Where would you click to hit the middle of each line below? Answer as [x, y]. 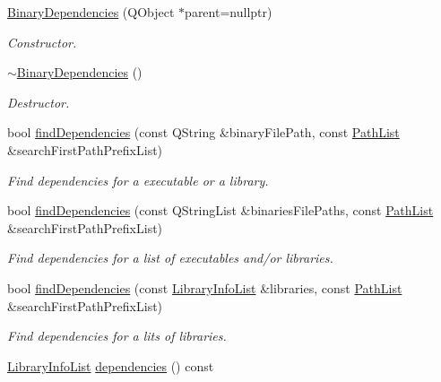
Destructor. [39, 102]
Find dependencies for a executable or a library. [138, 180]
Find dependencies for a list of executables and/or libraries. [170, 258]
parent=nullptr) [229, 12]
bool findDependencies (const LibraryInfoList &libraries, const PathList [205, 287]
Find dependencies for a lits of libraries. [117, 336]
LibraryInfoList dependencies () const [111, 365]
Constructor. [42, 42]
